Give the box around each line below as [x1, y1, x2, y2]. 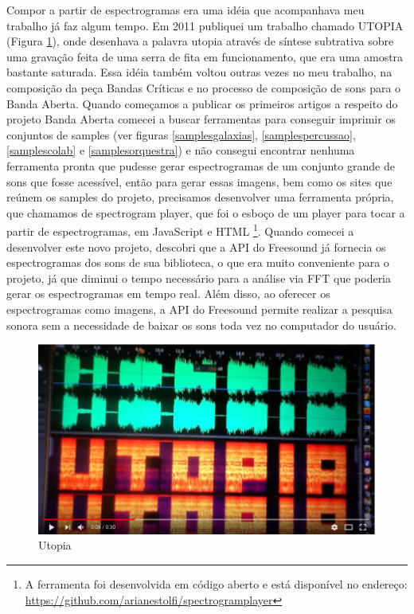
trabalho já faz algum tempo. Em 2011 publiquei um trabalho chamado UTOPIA [6, 17, 404, 33]
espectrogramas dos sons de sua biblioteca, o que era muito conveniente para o [6, 254, 389, 271]
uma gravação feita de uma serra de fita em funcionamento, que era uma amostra [6, 48, 404, 65]
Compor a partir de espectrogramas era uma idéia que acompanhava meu [6, 2, 365, 18]
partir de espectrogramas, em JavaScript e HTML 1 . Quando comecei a [6, 221, 354, 239]
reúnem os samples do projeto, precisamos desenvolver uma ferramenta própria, [6, 189, 394, 205]
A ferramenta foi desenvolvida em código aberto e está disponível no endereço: [25, 575, 408, 592]
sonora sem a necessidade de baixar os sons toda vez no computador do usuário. [6, 316, 396, 333]
